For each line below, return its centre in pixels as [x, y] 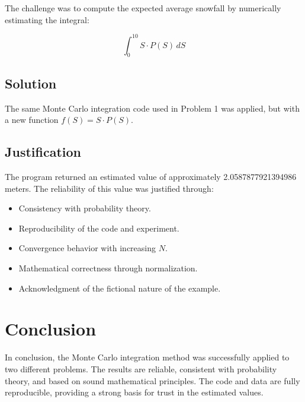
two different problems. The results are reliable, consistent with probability [141, 368]
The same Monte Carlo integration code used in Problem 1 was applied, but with [152, 108]
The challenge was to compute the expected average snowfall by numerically [143, 8]
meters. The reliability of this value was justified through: [109, 188]
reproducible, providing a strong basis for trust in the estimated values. [134, 392]
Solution [31, 83]
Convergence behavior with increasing [87, 248]
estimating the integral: [47, 19]
